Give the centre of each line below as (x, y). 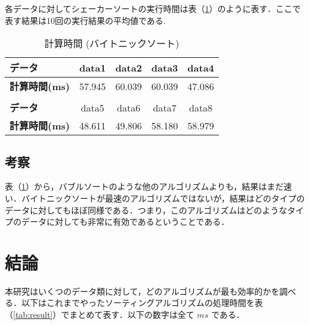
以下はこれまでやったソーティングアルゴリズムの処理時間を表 (142, 303)
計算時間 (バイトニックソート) (112, 44)
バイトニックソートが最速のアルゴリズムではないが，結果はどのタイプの (163, 198)
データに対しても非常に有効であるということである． (125, 222)
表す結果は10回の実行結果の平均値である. (85, 20)
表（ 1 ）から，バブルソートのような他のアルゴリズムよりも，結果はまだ (144, 186)
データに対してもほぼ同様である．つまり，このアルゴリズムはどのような (146, 210)
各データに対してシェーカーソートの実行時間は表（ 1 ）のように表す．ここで (153, 8)
